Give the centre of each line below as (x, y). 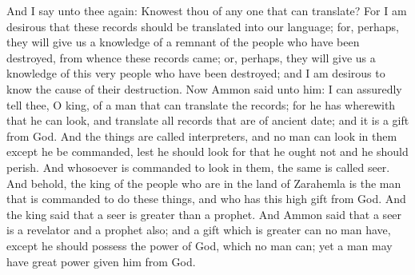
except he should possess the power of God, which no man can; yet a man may (200, 245)
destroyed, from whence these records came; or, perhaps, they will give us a (191, 57)
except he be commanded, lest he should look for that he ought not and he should (207, 151)
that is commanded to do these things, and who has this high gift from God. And (206, 199)
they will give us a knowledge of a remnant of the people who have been (183, 42)
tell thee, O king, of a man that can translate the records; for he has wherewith (201, 104)
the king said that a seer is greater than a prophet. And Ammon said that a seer (204, 214)
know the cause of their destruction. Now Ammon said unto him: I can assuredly (204, 88)
